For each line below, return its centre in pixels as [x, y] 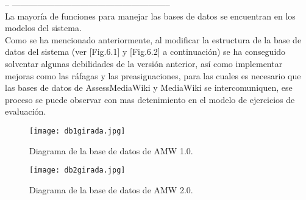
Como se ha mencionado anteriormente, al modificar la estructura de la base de [153, 39]
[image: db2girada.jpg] [77, 170]
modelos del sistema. [43, 28]
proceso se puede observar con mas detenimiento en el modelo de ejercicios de [150, 99]
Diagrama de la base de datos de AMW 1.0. [111, 150]
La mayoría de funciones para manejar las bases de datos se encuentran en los [150, 16]
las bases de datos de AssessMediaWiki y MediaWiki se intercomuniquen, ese [149, 87]
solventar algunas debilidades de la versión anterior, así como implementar [144, 63]
